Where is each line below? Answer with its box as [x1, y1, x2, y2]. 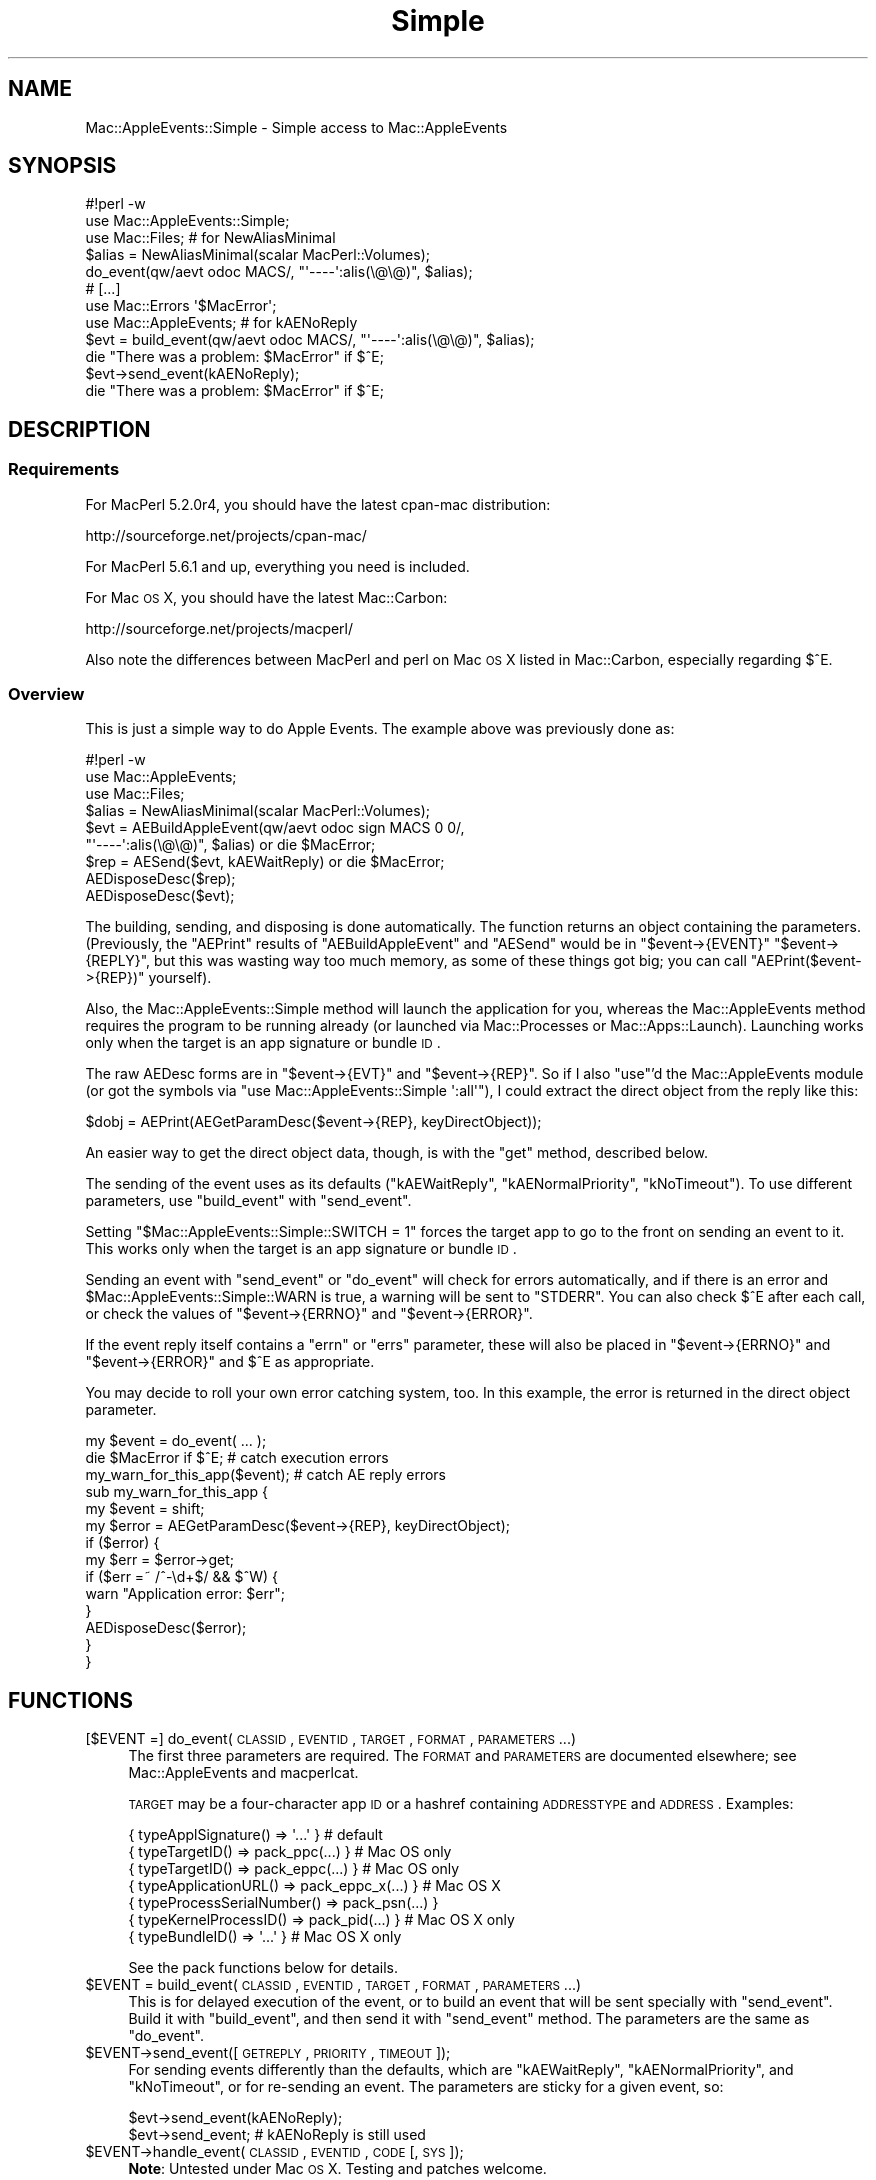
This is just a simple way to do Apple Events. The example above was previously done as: [85, 720, 675, 738]
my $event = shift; [85, 1500, 205, 1518]
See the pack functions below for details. [128, 1959, 398, 1977]
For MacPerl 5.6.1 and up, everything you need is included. [85, 557, 470, 575]
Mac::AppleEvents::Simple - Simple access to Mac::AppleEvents [85, 118, 508, 136]
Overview [8, 684, 85, 705]
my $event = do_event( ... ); [85, 1432, 267, 1450]
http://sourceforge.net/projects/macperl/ [85, 619, 354, 637]
